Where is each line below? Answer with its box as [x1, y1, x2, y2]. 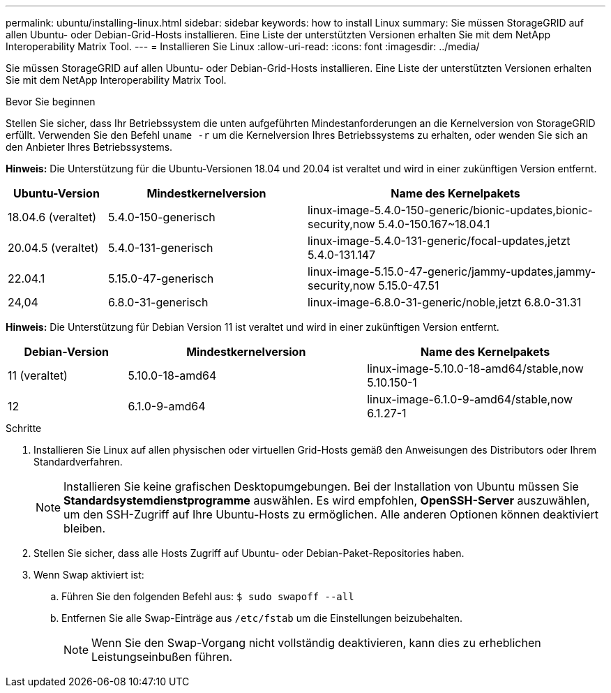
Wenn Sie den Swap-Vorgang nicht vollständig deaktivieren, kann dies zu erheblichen [91, 636, 541, 650]
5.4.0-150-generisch [107, 210, 216, 224]
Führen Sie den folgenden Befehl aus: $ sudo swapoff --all [61, 590, 354, 602]
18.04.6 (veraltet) [8, 210, 97, 224]
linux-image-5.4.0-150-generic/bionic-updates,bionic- [307, 203, 593, 217]
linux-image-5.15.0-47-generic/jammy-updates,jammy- [307, 264, 596, 278]
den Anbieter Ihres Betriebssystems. [6, 141, 173, 153]
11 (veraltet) [8, 368, 68, 382]
